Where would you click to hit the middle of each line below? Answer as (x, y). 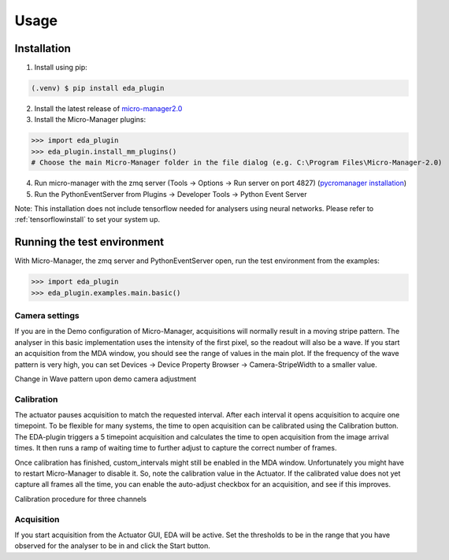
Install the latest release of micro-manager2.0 (108, 109)
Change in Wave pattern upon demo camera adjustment (106, 379)
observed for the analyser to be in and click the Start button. (112, 546)
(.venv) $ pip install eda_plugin (98, 88)
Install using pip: (61, 68)
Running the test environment (89, 242)
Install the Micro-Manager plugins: (90, 120)
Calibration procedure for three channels (81, 499)
